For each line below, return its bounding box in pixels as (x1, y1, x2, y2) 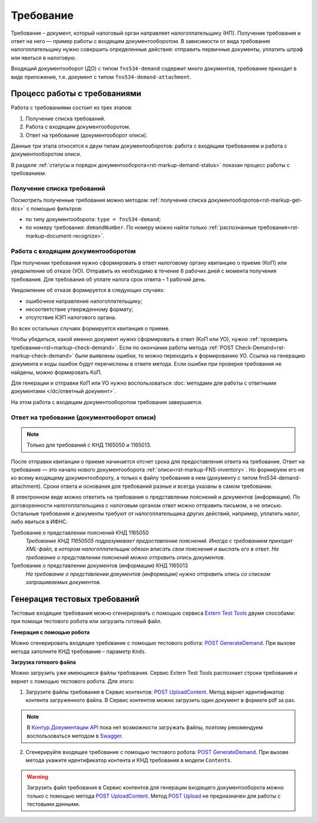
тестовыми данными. (26, 800, 81, 808)
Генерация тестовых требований (11, 594, 140, 604)
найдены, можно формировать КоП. (11, 369, 102, 376)
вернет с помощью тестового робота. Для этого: (11, 677, 135, 684)
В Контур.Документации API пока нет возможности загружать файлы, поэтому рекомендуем (26, 724, 263, 731)
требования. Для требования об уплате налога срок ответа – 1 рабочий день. (11, 276, 207, 283)
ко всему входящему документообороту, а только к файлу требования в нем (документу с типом (11, 474, 258, 481)
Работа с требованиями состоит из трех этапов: (11, 104, 132, 112)
